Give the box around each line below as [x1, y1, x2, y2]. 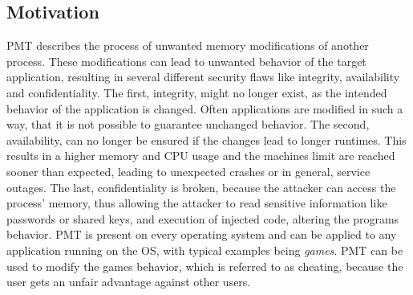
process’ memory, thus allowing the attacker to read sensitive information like [6, 195, 387, 211]
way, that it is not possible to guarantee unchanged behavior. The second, [6, 116, 370, 133]
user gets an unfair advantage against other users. [6, 273, 251, 290]
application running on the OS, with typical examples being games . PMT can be [6, 241, 403, 258]
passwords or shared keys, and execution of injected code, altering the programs [6, 210, 399, 227]
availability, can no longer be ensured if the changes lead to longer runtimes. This [6, 131, 407, 148]
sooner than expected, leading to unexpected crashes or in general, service [6, 162, 370, 179]
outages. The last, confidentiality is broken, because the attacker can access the [6, 178, 396, 195]
